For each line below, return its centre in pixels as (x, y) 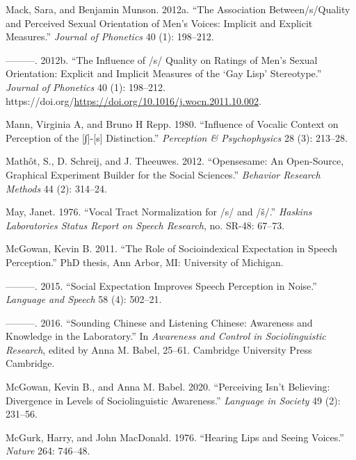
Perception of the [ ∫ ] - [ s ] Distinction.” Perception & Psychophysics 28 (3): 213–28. (177, 137)
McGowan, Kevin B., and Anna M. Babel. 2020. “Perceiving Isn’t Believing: (168, 387)
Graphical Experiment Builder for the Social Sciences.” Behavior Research (163, 174)
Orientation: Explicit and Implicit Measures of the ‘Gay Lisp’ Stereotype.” (164, 73)
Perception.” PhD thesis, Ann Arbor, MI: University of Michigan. (145, 262)
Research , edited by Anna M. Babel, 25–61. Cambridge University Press (159, 349)
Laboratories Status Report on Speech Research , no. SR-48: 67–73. (145, 225)
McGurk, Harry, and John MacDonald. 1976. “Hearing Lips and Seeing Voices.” (175, 437)
